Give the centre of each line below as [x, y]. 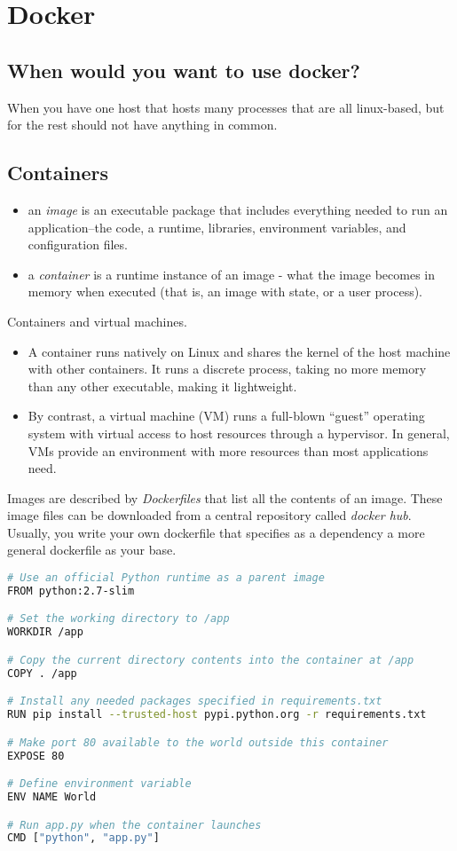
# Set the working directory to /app [118, 619]
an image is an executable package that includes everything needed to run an [238, 209]
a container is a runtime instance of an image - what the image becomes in [232, 274]
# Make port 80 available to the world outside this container [198, 742]
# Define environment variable [99, 784]
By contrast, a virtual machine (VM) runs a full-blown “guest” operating [226, 416]
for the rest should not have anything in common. [142, 125]
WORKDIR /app [45, 632]
